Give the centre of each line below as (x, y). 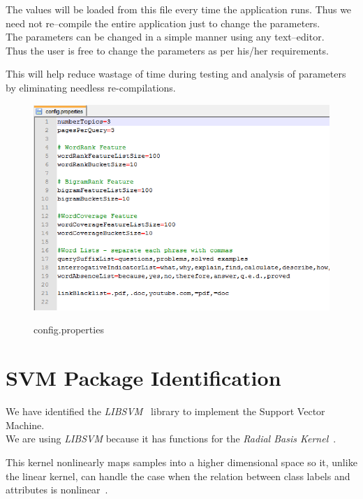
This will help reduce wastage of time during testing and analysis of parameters (176, 74)
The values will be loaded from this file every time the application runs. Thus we (179, 9)
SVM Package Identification (143, 378)
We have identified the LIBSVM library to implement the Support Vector (165, 411)
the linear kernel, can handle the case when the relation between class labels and (178, 476)
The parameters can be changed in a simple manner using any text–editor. (165, 37)
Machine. (25, 425)
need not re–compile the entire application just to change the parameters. (163, 23)
